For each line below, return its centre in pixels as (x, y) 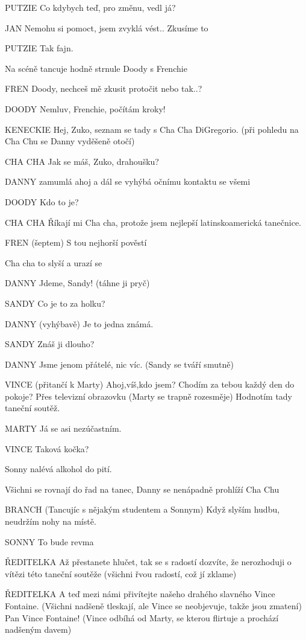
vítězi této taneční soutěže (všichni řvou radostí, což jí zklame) (121, 573)
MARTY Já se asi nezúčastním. (63, 428)
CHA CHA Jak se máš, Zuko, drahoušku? (82, 161)
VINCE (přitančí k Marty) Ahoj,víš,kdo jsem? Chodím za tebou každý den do (150, 384)
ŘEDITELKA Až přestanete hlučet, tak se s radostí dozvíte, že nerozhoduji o (148, 562)
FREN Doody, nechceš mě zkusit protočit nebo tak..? (104, 88)
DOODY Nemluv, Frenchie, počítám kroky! (85, 108)
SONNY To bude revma (49, 541)
